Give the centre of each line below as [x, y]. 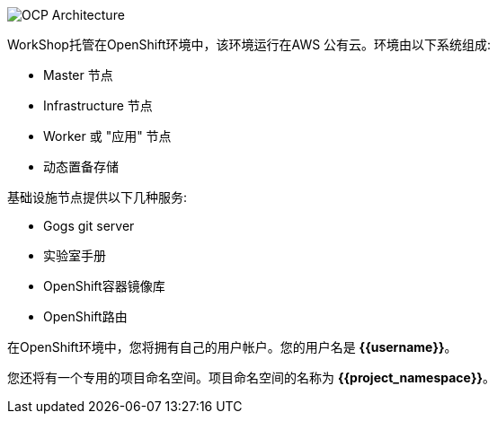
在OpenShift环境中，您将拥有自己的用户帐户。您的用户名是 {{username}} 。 [232, 347]
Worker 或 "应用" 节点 [107, 136]
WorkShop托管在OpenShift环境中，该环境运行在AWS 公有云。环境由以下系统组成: [249, 44]
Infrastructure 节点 [98, 105]
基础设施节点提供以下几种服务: [98, 197]
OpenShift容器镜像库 [104, 286]
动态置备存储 [81, 167]
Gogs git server [89, 226]
